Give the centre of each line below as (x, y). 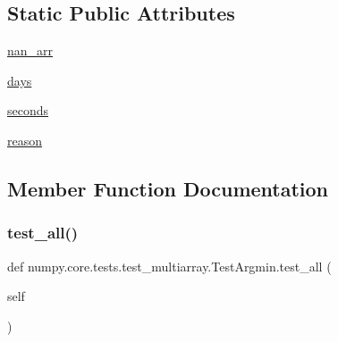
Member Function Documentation (168, 188)
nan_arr (30, 50)
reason (25, 140)
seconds (28, 110)
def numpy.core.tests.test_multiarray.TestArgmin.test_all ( (169, 266)
